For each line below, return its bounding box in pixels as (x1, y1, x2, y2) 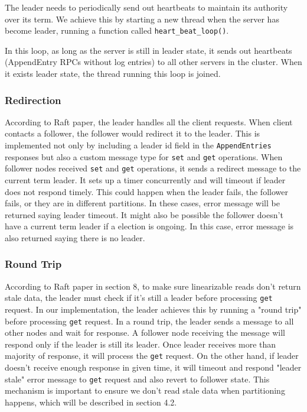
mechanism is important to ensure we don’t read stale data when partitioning (5, 384, 285, 397)
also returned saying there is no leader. (5, 231, 145, 244)
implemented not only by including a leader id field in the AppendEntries (5, 139, 272, 151)
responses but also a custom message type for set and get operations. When (5, 150, 283, 163)
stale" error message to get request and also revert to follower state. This (5, 372, 270, 385)
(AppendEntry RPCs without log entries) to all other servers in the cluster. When (5, 56, 302, 68)
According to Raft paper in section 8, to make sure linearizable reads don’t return (5, 280, 301, 292)
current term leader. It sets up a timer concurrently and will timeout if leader (5, 174, 286, 186)
